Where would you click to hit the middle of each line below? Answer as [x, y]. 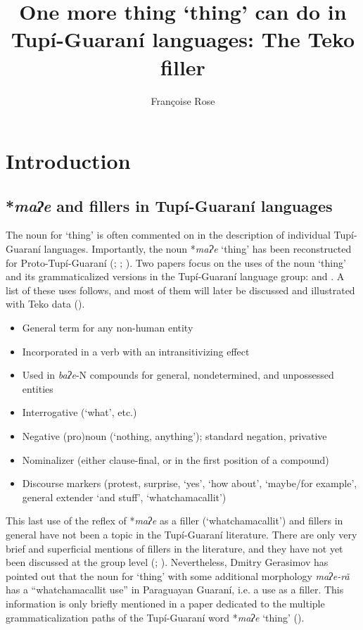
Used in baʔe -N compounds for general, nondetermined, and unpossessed [178, 375]
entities [38, 388]
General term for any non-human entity [108, 328]
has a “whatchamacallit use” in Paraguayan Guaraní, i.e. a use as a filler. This [175, 590]
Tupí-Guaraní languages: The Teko [183, 39]
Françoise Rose [183, 100]
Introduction [68, 161]
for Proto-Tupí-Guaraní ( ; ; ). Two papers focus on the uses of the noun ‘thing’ [176, 262]
